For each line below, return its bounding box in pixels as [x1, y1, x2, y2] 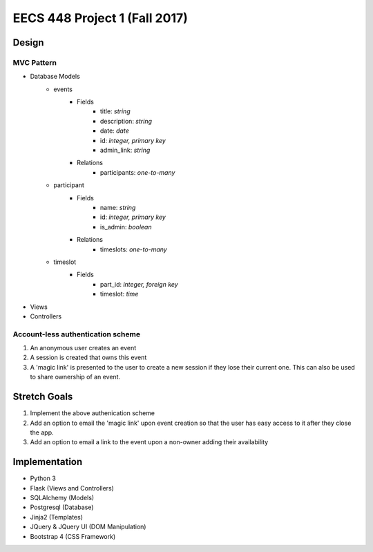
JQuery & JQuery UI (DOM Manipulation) [30, 522, 146, 531]
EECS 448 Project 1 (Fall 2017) [12, 10, 188, 26]
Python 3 [30, 474, 57, 483]
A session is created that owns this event [30, 353, 147, 362]
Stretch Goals [12, 391, 73, 403]
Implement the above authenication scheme [30, 409, 155, 417]
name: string [100, 204, 136, 211]
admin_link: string [100, 146, 151, 155]
